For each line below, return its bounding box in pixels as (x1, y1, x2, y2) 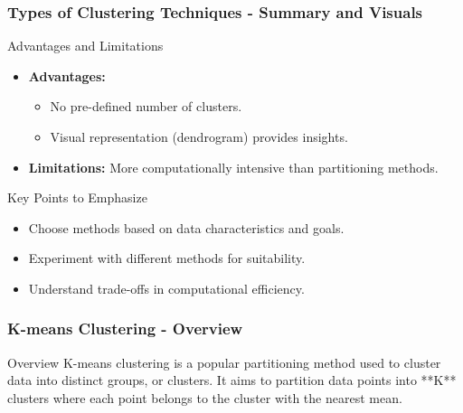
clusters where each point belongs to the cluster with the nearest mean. (7, 388, 402, 407)
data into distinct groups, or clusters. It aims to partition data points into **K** (7, 371, 457, 390)
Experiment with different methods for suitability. (28, 249, 306, 268)
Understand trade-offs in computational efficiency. (28, 278, 305, 297)
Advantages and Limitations (7, 36, 164, 55)
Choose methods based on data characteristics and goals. (28, 218, 345, 237)
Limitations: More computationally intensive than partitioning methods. (28, 157, 439, 176)
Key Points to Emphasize (7, 188, 147, 207)
